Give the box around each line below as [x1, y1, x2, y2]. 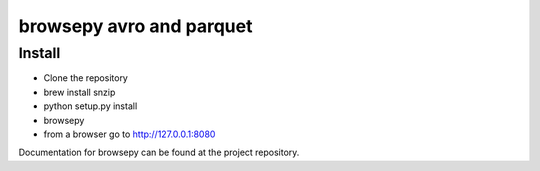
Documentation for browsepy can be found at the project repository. [18, 146, 300, 159]
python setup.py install [43, 100, 138, 112]
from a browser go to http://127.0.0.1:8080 [43, 128, 216, 140]
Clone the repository [43, 72, 129, 84]
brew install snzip [43, 86, 116, 98]
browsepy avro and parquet [18, 15, 253, 37]
